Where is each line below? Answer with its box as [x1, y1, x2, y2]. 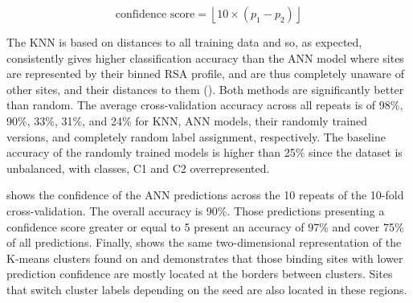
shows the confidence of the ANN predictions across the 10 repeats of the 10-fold [6, 186, 404, 203]
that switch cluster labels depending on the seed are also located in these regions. [6, 280, 407, 297]
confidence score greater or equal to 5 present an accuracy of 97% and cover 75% [6, 218, 404, 235]
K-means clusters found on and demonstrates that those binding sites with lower [6, 249, 403, 266]
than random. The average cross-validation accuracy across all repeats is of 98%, [6, 96, 403, 113]
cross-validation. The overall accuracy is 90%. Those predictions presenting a [6, 202, 385, 219]
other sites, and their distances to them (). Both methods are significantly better [6, 80, 404, 97]
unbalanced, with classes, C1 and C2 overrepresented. [6, 159, 270, 176]
